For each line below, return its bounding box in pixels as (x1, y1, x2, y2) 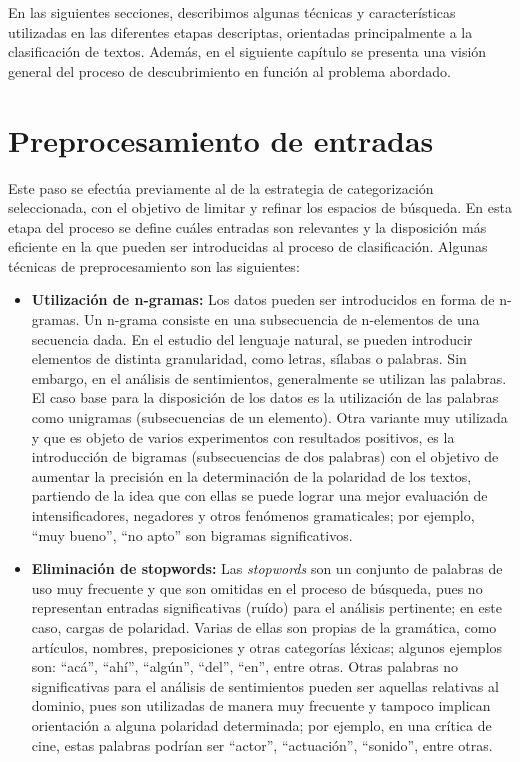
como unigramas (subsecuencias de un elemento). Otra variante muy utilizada (31, 407, 508, 428)
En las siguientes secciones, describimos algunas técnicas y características (8, 2, 456, 22)
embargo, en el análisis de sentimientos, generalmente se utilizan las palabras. (31, 367, 507, 388)
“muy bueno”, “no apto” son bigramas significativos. (31, 524, 353, 545)
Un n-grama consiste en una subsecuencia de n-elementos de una (84, 309, 480, 330)
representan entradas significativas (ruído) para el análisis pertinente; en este (31, 597, 502, 618)
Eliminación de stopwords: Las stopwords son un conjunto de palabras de (31, 558, 503, 579)
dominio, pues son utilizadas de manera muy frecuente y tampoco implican (31, 695, 491, 716)
